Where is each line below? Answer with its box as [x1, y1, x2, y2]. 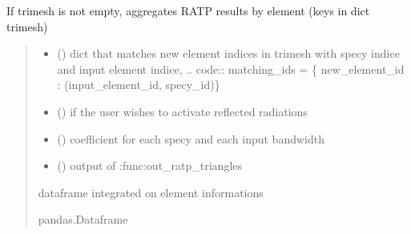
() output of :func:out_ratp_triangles [57, 157, 243, 174]
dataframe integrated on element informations [38, 184, 264, 200]
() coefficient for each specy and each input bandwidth [57, 130, 324, 147]
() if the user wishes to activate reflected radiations [57, 103, 308, 119]
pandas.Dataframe [38, 211, 128, 228]
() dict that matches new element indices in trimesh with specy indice [57, 45, 400, 62]
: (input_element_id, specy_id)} [57, 76, 220, 93]
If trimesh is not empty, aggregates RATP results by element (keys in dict [6, 2, 370, 18]
